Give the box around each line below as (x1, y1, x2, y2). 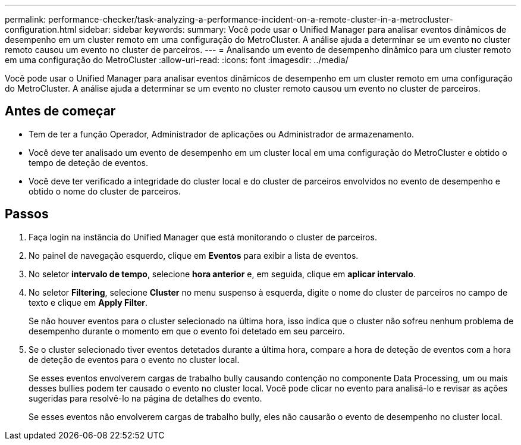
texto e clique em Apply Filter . (29, 297, 148, 308)
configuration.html (5, 24, 77, 35)
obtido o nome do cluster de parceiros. (29, 186, 181, 196)
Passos (5, 206, 49, 222)
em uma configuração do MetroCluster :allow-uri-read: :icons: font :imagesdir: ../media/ (5, 55, 349, 65)
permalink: (5, 14, 46, 24)
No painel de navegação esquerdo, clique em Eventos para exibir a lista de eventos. (29, 250, 359, 261)
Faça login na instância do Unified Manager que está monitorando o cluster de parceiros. (29, 231, 377, 242)
